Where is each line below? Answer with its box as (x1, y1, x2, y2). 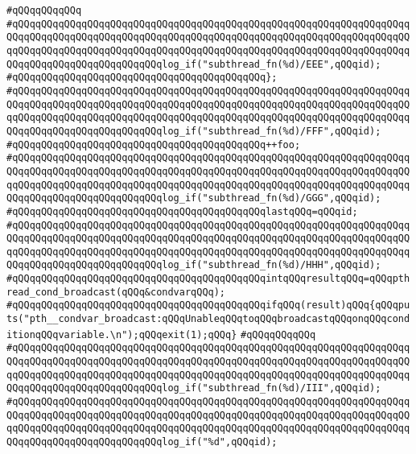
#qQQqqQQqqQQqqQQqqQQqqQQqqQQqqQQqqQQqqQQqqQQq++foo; (6, 138, 301, 151)
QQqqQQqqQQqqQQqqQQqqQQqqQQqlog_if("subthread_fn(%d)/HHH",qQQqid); (6, 259, 381, 271)
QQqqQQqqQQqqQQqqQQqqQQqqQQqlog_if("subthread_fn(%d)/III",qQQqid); (6, 382, 381, 394)
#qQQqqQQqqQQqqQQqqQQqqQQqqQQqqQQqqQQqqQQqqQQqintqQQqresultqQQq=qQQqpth (6, 273, 410, 285)
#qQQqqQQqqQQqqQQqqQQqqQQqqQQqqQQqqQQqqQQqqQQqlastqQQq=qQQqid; (6, 205, 358, 217)
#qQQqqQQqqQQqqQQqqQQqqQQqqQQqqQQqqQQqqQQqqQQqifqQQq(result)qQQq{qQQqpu (6, 299, 410, 312)
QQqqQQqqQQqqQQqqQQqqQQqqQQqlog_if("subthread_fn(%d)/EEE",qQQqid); (6, 58, 381, 70)
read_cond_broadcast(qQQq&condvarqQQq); (6, 286, 226, 298)
